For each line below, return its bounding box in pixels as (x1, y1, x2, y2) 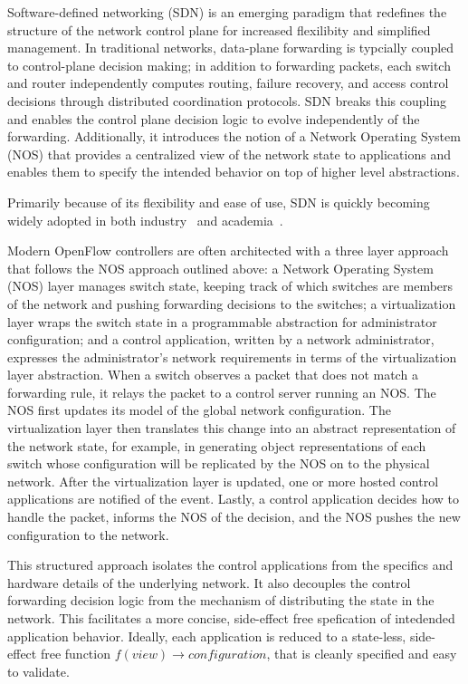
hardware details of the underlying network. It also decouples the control (7, 573, 411, 592)
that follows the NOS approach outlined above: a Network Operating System (7, 258, 434, 277)
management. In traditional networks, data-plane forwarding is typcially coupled (7, 38, 454, 57)
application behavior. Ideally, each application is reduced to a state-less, (7, 626, 406, 645)
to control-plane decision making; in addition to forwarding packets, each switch (7, 55, 451, 74)
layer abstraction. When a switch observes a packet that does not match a (7, 365, 418, 384)
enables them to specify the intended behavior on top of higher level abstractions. (7, 162, 460, 181)
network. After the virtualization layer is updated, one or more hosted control (7, 471, 439, 490)
